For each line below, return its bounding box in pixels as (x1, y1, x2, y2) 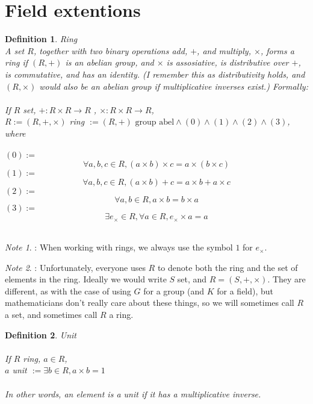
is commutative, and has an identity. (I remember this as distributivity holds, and (5, 67, 305, 80)
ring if (5, 56, 28, 69)
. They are (267, 273, 306, 285)
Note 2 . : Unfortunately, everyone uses (5, 261, 146, 273)
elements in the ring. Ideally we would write (5, 273, 167, 285)
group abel (135, 118, 175, 127)
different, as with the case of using (5, 284, 131, 297)
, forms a (260, 44, 294, 57)
